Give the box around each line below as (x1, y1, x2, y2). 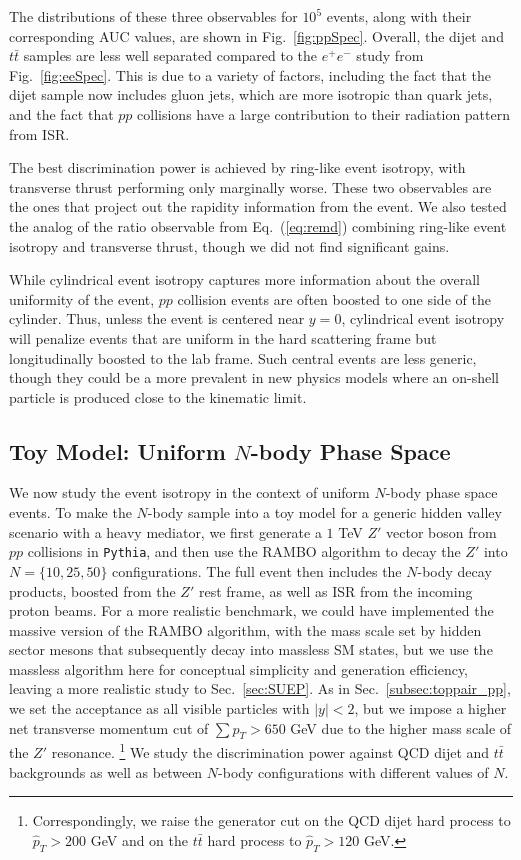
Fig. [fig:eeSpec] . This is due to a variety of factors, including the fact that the (9, 64, 491, 85)
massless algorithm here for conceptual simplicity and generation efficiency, (9, 658, 469, 679)
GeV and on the (90, 829, 189, 850)
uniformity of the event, (9, 288, 155, 309)
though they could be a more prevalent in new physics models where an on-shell (9, 367, 500, 388)
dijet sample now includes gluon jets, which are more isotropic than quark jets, (9, 84, 493, 105)
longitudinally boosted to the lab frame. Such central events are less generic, (9, 347, 477, 368)
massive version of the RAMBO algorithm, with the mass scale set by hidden (9, 619, 482, 640)
